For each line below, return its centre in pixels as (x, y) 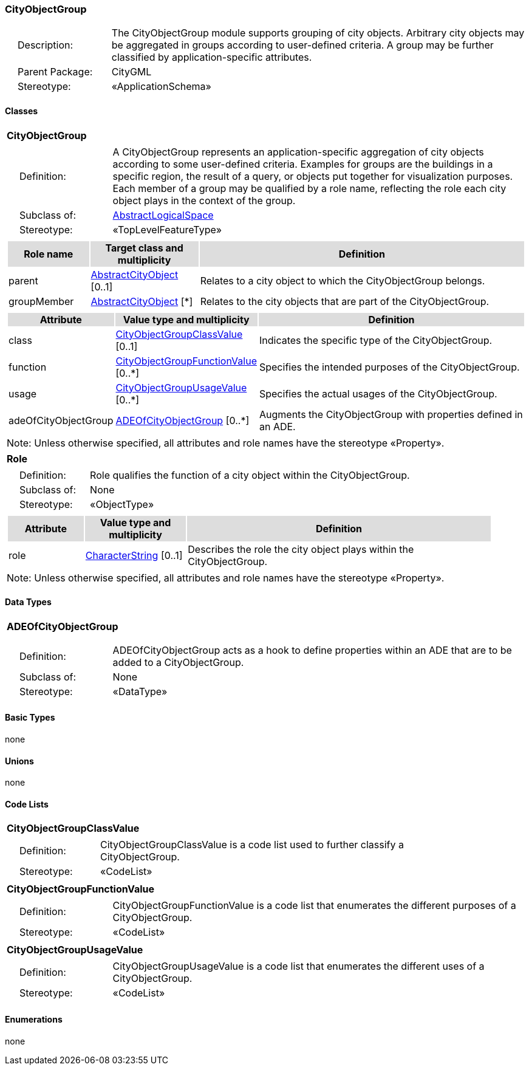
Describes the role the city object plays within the (301, 549)
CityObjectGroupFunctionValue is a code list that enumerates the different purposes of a (314, 906)
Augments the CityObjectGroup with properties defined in (391, 414)
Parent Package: (55, 72)
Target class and (144, 248)
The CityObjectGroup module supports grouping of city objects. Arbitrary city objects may (318, 33)
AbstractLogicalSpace (163, 215)
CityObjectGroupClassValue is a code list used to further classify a (252, 845)
